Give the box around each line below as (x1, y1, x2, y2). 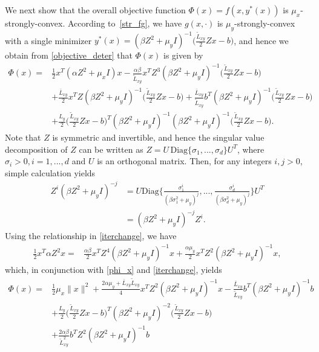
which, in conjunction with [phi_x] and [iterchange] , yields (5, 263, 222, 276)
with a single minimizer (5, 34, 92, 46)
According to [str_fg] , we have (67, 17, 182, 29)
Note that (5, 131, 41, 144)
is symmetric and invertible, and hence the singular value (52, 131, 265, 144)
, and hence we (234, 34, 289, 46)
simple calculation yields (5, 166, 96, 179)
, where (237, 142, 265, 155)
